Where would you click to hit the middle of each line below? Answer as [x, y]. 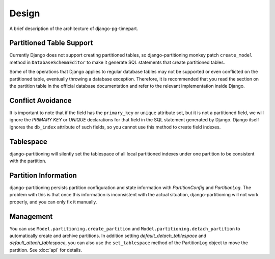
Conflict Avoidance [40, 100]
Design [25, 13]
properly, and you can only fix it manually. [53, 202]
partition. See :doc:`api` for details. [46, 250]
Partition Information [43, 175]
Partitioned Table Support [51, 43]
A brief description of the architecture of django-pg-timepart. [74, 29]
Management [31, 216]
